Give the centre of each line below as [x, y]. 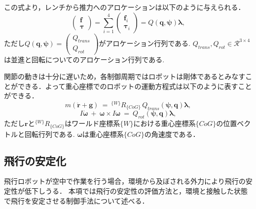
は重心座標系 [103, 134]
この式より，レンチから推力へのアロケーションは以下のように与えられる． [125, 7]
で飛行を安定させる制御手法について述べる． [76, 200]
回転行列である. [50, 134]
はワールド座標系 [92, 123]
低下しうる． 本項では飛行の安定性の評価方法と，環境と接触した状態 [136, 191]
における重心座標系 [165, 123]
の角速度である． [172, 134]
